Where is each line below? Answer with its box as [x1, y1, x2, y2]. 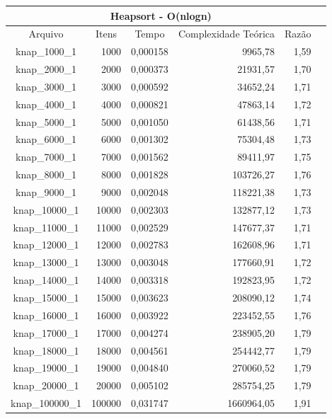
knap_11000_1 [13, 219, 79, 234]
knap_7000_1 [16, 149, 76, 164]
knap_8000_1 [16, 167, 76, 182]
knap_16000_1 [13, 307, 79, 322]
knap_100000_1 [11, 396, 81, 411]
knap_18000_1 [13, 343, 79, 357]
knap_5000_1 [16, 114, 76, 129]
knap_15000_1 [13, 290, 79, 304]
